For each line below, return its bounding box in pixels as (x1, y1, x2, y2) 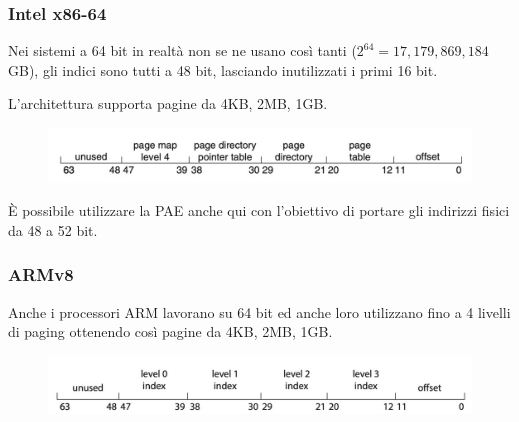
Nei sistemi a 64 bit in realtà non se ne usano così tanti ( (8, 40, 357, 61)
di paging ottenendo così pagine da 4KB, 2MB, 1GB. (8, 321, 333, 342)
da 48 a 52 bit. (8, 219, 98, 240)
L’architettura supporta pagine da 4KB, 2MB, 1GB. (8, 93, 328, 114)
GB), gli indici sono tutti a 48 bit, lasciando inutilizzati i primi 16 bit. (8, 59, 438, 80)
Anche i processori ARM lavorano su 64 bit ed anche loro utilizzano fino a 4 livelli (8, 301, 511, 322)
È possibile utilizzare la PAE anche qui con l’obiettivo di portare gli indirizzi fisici (8, 200, 510, 221)
